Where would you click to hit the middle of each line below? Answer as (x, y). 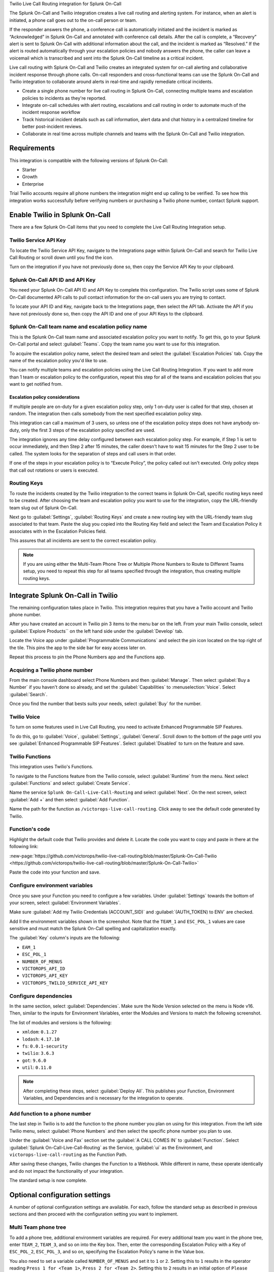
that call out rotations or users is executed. (54, 470)
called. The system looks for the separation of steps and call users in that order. (93, 453)
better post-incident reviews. (52, 127)
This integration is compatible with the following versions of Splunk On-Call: (89, 160)
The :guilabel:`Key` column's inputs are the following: (65, 938)
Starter (29, 169)
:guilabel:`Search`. (28, 694)
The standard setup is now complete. (48, 1180)
